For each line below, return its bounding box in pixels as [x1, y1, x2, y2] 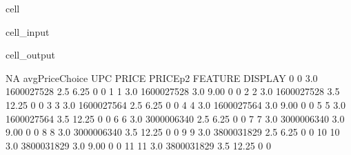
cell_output [6, 48, 55, 62]
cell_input [6, 24, 50, 39]
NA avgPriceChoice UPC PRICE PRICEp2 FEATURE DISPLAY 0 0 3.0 [6, 70, 318, 85]
